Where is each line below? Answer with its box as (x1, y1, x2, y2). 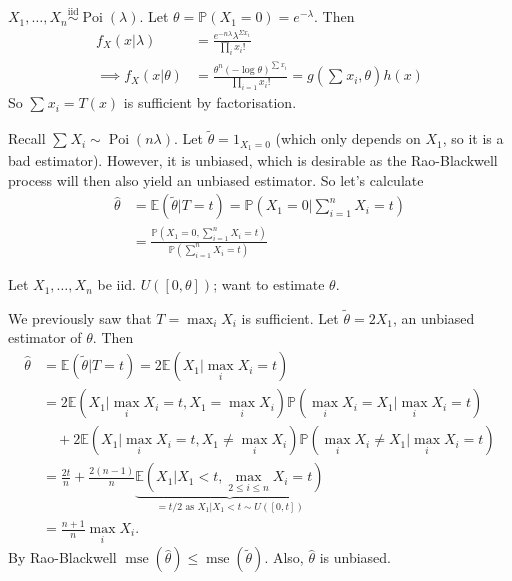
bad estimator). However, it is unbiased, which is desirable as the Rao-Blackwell (8, 150, 498, 171)
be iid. (97, 274, 136, 295)
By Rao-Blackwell (8, 547, 117, 568)
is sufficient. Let (241, 307, 339, 328)
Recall (8, 128, 46, 149)
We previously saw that (8, 307, 152, 328)
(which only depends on (275, 128, 421, 149)
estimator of (8, 327, 82, 348)
